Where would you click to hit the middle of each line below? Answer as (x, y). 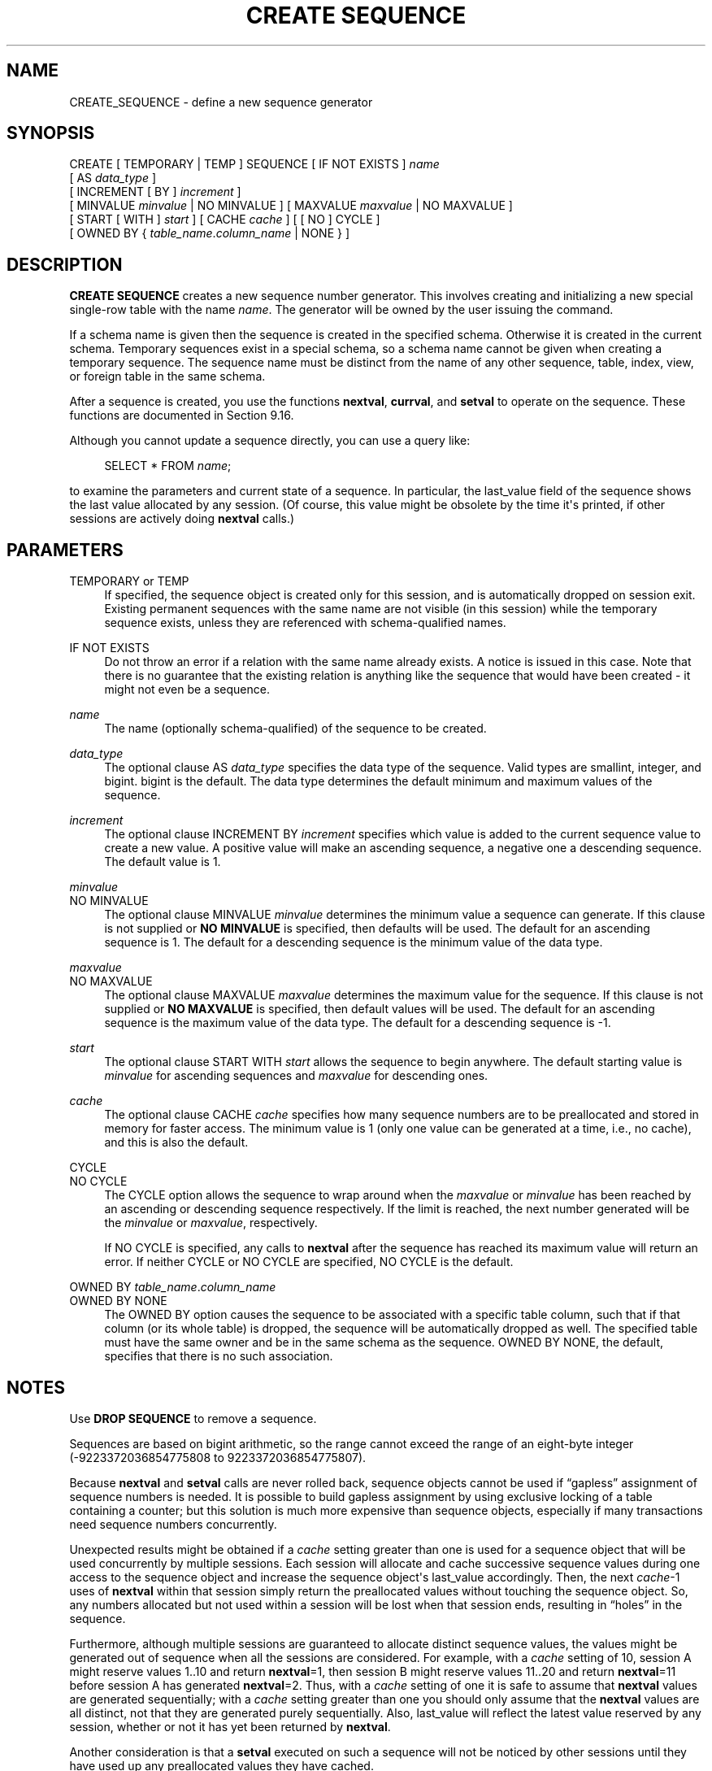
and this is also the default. (176, 1142)
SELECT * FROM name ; (168, 466)
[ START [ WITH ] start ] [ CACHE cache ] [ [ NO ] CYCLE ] (225, 220)
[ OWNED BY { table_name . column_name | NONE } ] (210, 233)
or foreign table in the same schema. (167, 376)
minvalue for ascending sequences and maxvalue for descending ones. (296, 1076)
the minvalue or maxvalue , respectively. (211, 1223)
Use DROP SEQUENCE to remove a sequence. (193, 1418)
